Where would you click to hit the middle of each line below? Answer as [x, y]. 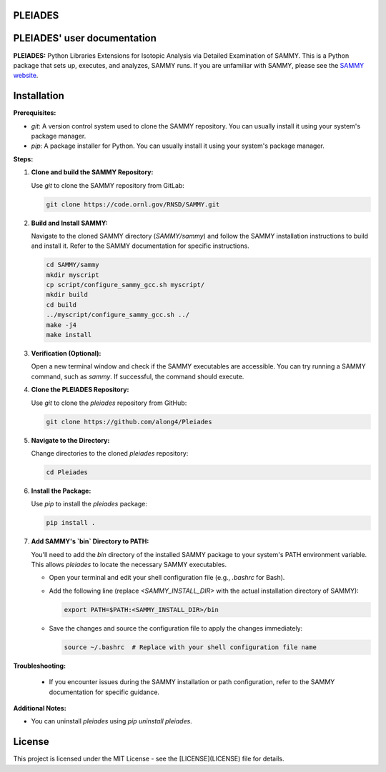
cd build [61, 305]
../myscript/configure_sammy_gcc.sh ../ [118, 315]
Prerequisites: [35, 113]
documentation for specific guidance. [104, 692]
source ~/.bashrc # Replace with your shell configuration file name [190, 647]
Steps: [23, 159]
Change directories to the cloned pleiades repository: [110, 453]
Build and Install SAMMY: [69, 223]
